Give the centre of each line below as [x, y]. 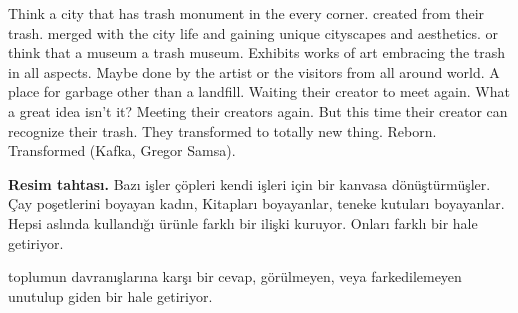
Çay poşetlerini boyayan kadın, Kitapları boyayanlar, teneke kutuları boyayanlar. [256, 203]
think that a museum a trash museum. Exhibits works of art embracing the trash [257, 52]
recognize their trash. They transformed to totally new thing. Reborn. [222, 130]
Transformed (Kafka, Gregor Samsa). [122, 150]
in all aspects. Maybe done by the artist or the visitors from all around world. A [254, 71]
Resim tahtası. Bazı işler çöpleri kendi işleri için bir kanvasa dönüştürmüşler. [249, 183]
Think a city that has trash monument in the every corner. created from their [246, 13]
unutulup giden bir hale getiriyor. [110, 295]
